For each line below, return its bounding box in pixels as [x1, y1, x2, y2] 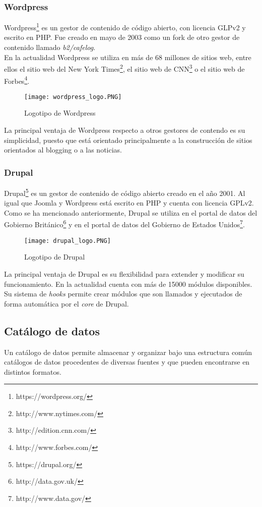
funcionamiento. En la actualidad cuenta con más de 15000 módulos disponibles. [4, 278, 252, 289]
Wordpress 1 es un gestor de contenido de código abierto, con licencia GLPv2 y [4, 21, 246, 32]
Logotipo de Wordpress [24, 108, 96, 118]
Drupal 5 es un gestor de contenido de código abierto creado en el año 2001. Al [4, 186, 245, 198]
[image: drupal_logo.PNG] [24, 237, 111, 244]
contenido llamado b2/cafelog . [4, 42, 96, 53]
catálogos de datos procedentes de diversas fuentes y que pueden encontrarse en [4, 357, 250, 367]
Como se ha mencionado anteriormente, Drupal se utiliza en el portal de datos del [4, 207, 257, 218]
